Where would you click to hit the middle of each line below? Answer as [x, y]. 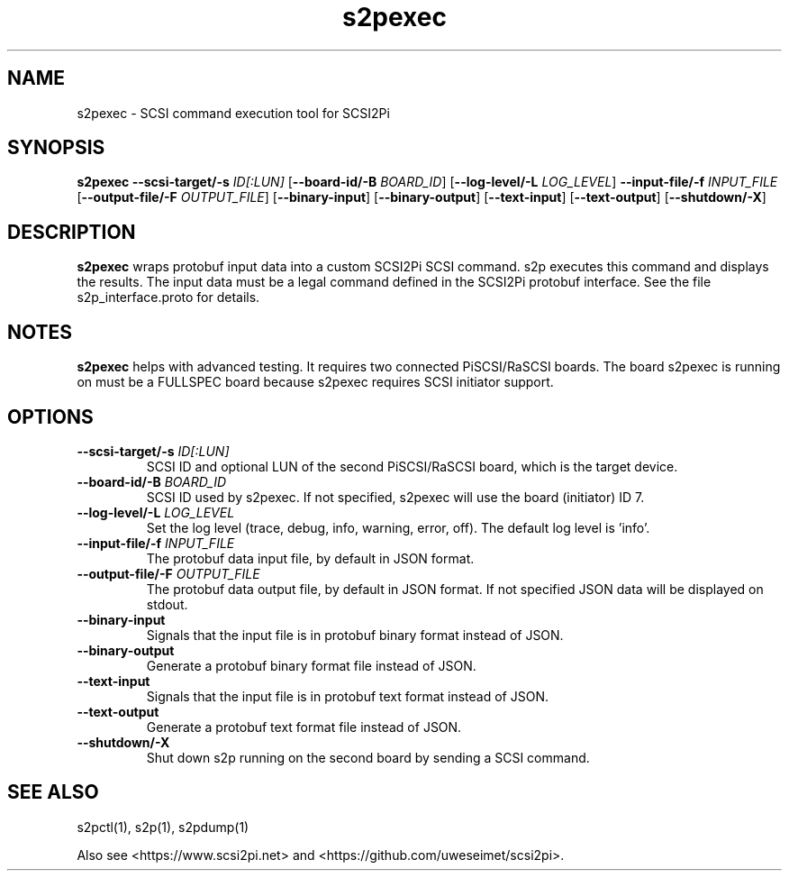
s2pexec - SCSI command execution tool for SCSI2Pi [233, 113]
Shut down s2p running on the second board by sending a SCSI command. [368, 757]
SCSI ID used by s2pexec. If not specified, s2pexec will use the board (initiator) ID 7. [395, 497]
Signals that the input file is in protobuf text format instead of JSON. [347, 696]
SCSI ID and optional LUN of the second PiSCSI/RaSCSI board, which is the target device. [412, 466]
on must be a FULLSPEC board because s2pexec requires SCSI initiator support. [315, 382]
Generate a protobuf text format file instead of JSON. [304, 727]
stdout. [167, 604]
